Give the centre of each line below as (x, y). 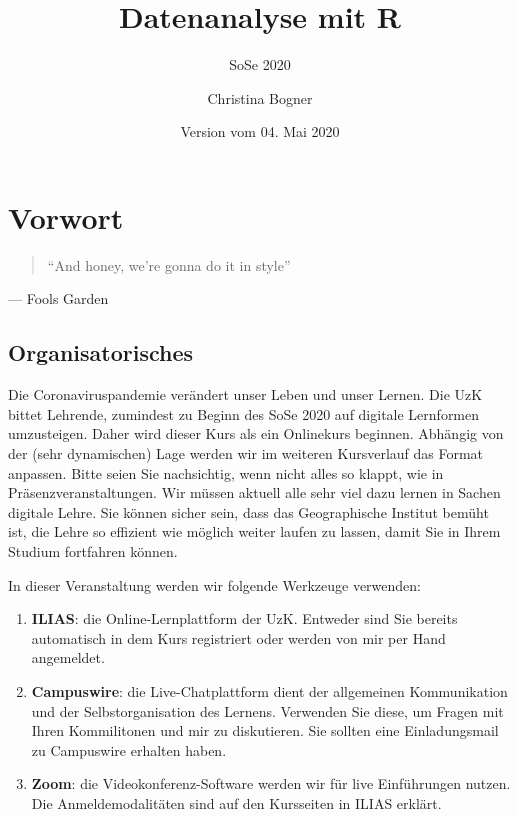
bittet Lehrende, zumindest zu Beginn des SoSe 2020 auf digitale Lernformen (244, 413)
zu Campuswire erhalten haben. (129, 749)
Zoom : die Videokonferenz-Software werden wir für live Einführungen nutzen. (271, 783)
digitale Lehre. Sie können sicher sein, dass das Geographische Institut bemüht (248, 511)
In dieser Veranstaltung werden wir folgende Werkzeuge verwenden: (214, 584)
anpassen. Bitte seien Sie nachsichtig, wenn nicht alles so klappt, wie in (226, 472)
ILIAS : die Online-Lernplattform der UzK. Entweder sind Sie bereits (244, 618)
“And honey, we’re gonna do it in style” (169, 264)
